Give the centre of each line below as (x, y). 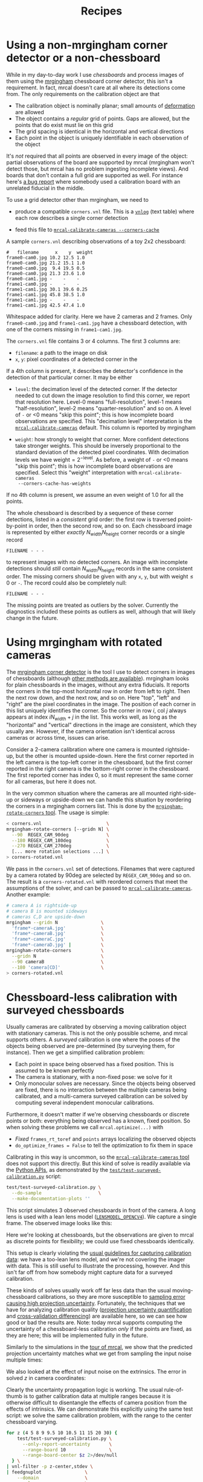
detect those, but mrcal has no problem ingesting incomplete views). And (98, 169)
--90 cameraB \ (58, 962)
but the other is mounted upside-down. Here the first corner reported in (105, 756)
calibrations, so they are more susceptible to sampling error (111, 1296)
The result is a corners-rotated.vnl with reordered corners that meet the (97, 882)
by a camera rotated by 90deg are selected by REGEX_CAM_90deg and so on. (99, 875)
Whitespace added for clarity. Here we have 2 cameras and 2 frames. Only (99, 316)
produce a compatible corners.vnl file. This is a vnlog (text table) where (105, 211)
